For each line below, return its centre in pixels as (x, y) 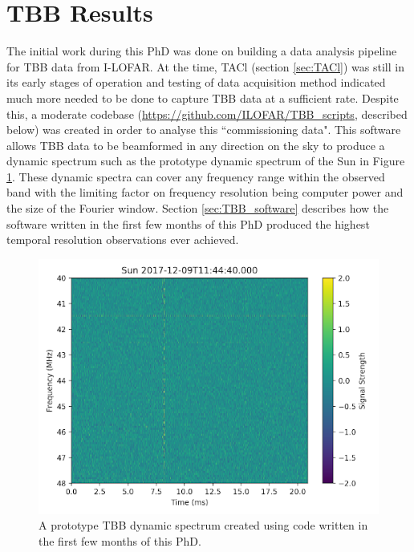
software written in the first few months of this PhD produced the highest (188, 223)
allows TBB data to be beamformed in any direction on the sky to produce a (196, 145)
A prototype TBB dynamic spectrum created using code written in (203, 525)
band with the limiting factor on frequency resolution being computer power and (205, 192)
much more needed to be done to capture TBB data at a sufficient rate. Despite (203, 97)
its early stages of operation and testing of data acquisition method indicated (196, 82)
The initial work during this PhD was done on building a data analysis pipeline (202, 51)
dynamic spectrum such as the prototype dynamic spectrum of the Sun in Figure (206, 161)
